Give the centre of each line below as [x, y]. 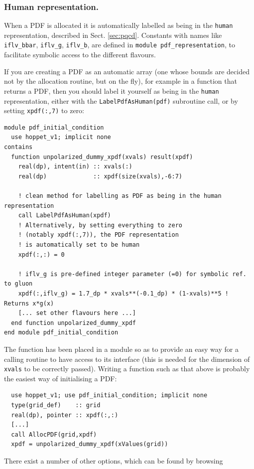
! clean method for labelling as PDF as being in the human [120, 196]
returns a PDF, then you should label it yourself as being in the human [112, 90]
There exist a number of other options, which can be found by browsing [114, 460]
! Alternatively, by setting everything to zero [100, 225]
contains [18, 147]
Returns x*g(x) [29, 303]
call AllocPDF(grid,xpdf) [54, 434]
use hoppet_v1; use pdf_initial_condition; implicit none [109, 395]
